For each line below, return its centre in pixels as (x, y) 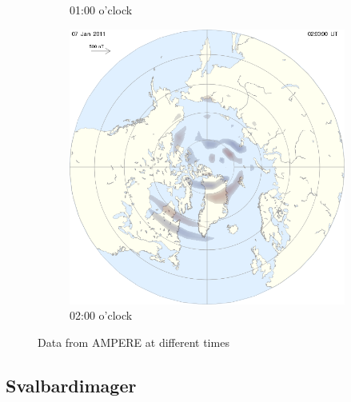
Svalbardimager (71, 385)
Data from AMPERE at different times (134, 342)
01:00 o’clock (101, 10)
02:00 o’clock (101, 315)
